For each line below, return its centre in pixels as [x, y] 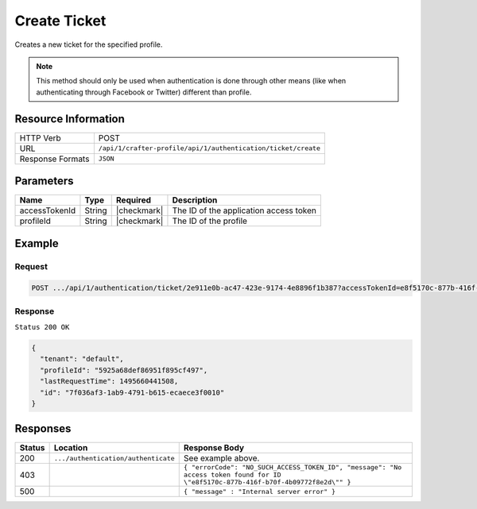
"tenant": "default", [82, 359]
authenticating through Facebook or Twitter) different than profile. [144, 92]
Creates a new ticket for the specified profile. [89, 44]
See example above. [221, 458]
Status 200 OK [42, 327]
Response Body [214, 448]
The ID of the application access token [244, 210]
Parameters [44, 181]
